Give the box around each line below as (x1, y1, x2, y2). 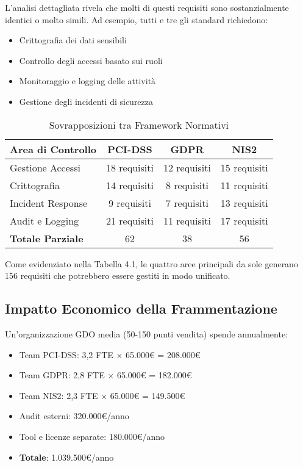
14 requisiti (106, 178, 154, 192)
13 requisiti (220, 195, 268, 210)
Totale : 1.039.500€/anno (19, 450, 114, 463)
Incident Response (10, 195, 88, 210)
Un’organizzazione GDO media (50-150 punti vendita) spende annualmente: (5, 327, 288, 340)
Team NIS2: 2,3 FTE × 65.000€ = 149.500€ (19, 389, 185, 401)
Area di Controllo (10, 142, 97, 156)
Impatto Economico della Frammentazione (5, 299, 277, 318)
